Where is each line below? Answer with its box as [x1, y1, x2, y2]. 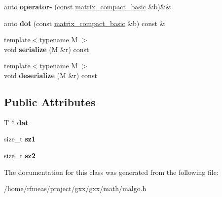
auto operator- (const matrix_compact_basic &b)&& [4, 1, 171, 11]
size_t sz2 [4, 150, 36, 160]
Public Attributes [4, 94, 96, 109]
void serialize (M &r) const [4, 44, 89, 54]
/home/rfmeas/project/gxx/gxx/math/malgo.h [4, 183, 147, 194]
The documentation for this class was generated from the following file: [4, 167, 219, 177]
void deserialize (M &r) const [4, 70, 97, 80]
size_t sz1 [4, 134, 36, 144]
